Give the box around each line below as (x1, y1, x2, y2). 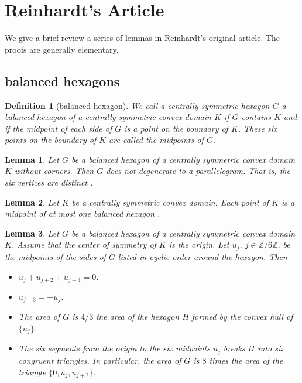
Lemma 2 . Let (5, 196, 59, 208)
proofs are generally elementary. (5, 43, 119, 55)
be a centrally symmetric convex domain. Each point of (71, 196, 269, 208)
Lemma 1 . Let (5, 153, 59, 165)
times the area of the (209, 354, 283, 366)
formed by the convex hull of (191, 310, 293, 323)
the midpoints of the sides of (5, 250, 106, 262)
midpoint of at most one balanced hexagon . (5, 207, 160, 220)
